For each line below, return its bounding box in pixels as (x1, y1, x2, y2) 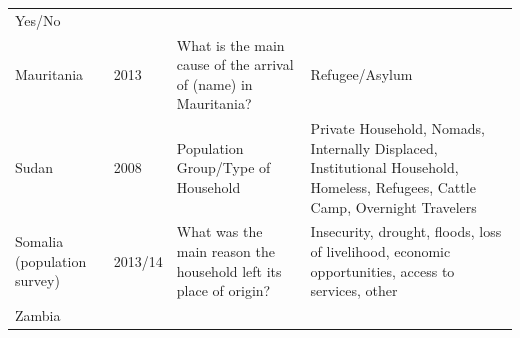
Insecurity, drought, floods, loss (310, 221, 502, 242)
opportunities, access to (310, 260, 455, 281)
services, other (310, 280, 398, 301)
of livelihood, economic (310, 241, 451, 262)
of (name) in (176, 73, 253, 94)
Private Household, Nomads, (310, 118, 485, 139)
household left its (176, 260, 282, 281)
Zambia (15, 305, 61, 326)
